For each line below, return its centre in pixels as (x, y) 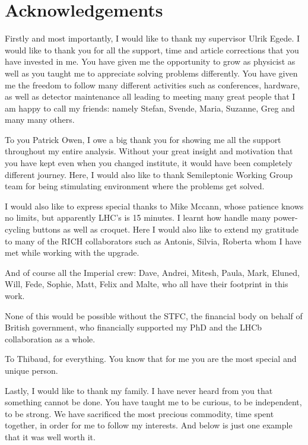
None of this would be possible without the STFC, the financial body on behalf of (154, 315)
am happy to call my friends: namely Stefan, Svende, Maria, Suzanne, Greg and (150, 108)
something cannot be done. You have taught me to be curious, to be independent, (153, 402)
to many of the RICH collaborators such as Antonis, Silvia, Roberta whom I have (153, 241)
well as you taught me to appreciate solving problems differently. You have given (151, 73)
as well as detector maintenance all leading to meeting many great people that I (150, 96)
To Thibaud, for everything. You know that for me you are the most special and (151, 359)
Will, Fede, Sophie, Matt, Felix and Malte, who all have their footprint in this (147, 284)
